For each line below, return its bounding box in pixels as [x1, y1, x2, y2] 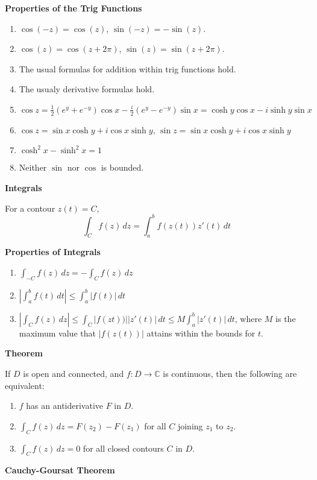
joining [177, 419, 203, 432]
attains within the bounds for [146, 326, 256, 339]
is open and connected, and [23, 367, 124, 380]
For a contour [5, 201, 55, 214]
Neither [19, 161, 47, 174]
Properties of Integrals [5, 245, 101, 258]
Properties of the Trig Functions [5, 2, 142, 14]
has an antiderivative [26, 399, 104, 412]
